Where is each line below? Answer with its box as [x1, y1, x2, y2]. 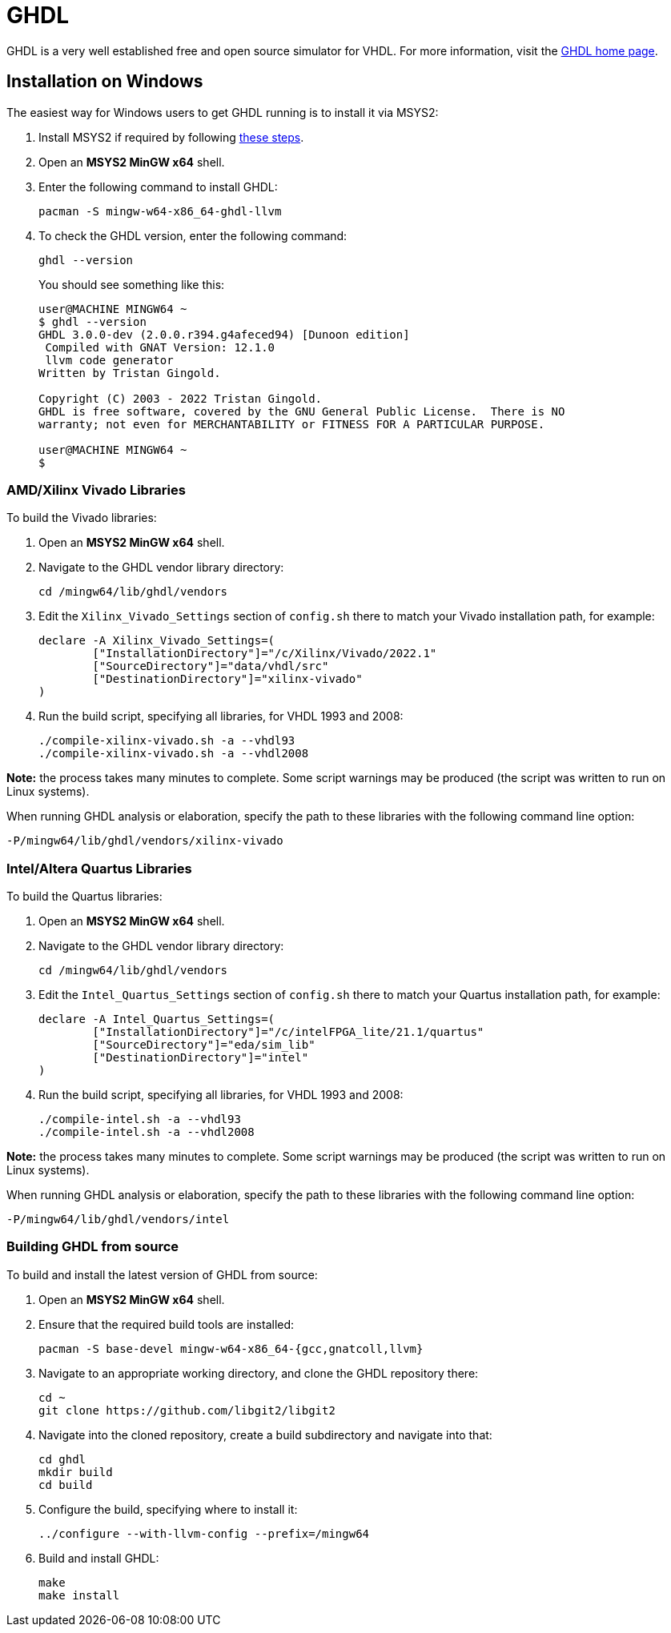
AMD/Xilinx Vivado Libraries [6, 481, 186, 498]
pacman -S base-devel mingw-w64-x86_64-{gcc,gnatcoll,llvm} [38, 1342, 424, 1355]
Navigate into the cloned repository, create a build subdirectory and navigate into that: [38, 1427, 492, 1442]
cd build [38, 1478, 93, 1491]
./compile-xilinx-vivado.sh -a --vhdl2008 [38, 747, 309, 760]
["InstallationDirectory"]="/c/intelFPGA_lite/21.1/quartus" [92, 1025, 484, 1039]
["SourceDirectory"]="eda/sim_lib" [92, 1038, 315, 1052]
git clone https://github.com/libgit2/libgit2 [38, 1403, 335, 1417]
